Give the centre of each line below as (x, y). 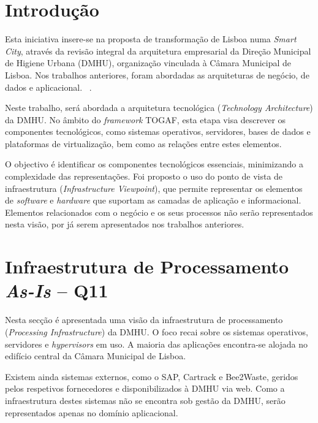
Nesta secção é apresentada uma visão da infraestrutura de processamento (144, 320)
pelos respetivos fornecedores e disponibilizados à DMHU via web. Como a (145, 388)
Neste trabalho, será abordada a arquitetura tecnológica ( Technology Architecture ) (159, 108)
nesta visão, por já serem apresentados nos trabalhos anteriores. (125, 224)
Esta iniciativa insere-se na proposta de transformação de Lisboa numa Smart (151, 39)
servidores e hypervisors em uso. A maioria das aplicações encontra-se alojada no (157, 344)
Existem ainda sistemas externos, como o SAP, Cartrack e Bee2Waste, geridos (152, 376)
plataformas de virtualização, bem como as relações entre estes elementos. (143, 143)
